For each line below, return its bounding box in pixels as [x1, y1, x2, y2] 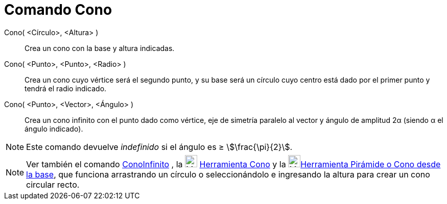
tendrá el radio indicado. [25, 84, 107, 93]
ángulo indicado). [25, 124, 83, 133]
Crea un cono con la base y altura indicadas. [25, 43, 175, 53]
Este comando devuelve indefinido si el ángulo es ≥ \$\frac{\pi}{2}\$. [26, 141, 293, 152]
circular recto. [26, 179, 80, 190]
